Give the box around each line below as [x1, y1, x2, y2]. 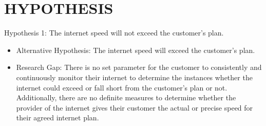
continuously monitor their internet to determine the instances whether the [16, 71, 253, 82]
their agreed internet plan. [16, 112, 99, 123]
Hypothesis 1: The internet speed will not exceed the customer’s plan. [4, 27, 224, 38]
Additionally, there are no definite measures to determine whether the [16, 92, 236, 103]
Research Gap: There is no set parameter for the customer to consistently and [16, 62, 262, 73]
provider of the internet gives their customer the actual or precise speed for [16, 102, 253, 113]
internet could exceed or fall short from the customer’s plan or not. [16, 82, 227, 93]
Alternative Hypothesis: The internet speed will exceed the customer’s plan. [16, 44, 255, 55]
